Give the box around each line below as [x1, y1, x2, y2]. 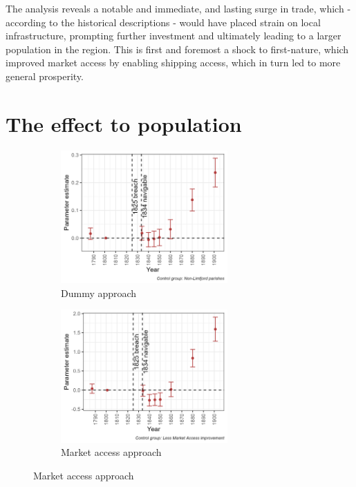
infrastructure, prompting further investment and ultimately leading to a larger [6, 28, 341, 43]
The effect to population [6, 109, 242, 137]
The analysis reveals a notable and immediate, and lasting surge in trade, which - [6, 1, 351, 15]
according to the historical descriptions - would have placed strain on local [6, 15, 321, 29]
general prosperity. [6, 68, 84, 83]
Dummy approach [61, 285, 137, 300]
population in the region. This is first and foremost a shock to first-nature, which [6, 41, 349, 56]
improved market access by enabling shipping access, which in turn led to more [6, 55, 341, 70]
